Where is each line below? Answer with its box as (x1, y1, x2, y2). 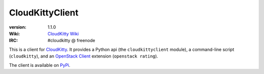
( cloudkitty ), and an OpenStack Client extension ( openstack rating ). (9, 53, 158, 59)
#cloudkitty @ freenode (47, 38, 95, 44)
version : (9, 24, 26, 30)
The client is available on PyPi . (9, 62, 70, 68)
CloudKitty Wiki (47, 30, 79, 36)
